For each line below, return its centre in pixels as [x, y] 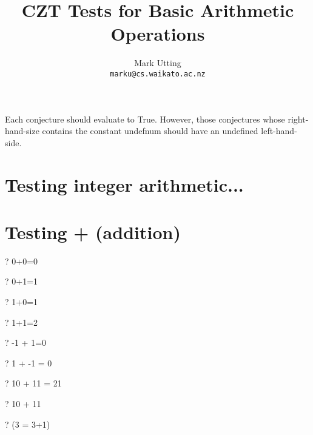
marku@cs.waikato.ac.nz [158, 74]
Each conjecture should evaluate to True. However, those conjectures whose [145, 119]
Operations [158, 34]
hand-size [22, 131]
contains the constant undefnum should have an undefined [150, 131]
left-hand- [279, 131]
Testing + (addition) [93, 231]
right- [298, 119]
